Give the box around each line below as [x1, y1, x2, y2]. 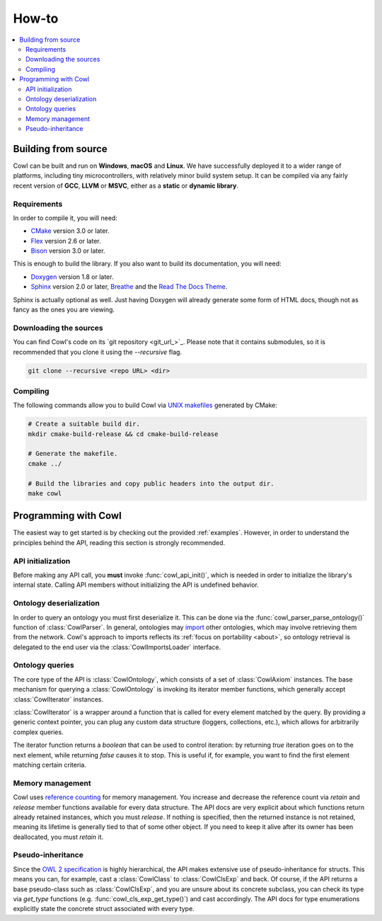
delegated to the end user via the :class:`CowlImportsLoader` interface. [13, 643, 221, 651]
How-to [13, 11, 59, 26]
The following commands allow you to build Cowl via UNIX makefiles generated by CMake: [13, 401, 277, 410]
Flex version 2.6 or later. [30, 236, 102, 245]
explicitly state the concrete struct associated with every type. [13, 905, 195, 913]
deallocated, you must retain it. [13, 833, 104, 841]
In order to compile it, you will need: [13, 213, 118, 222]
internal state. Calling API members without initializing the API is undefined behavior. [13, 580, 260, 589]
